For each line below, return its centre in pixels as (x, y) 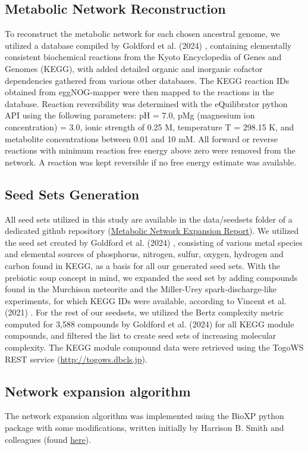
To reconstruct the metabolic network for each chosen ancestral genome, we (142, 34)
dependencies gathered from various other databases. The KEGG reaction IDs (147, 80)
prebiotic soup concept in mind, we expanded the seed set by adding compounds (151, 277)
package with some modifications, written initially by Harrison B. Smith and (144, 428)
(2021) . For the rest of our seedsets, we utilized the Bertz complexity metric (144, 312)
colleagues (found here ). (48, 439)
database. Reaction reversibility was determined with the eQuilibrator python (146, 103)
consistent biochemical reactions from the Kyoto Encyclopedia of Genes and (143, 57)
